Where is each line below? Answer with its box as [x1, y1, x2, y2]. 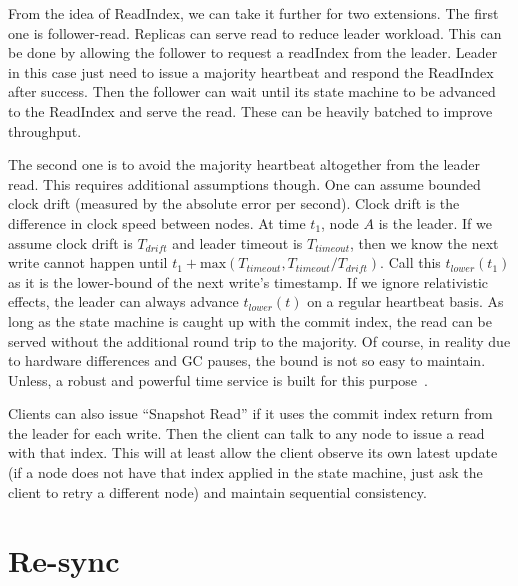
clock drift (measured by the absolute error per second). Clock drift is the [8, 193, 460, 214]
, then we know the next [349, 232, 499, 253]
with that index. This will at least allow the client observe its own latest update [8, 442, 498, 463]
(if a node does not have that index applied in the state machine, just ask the [8, 462, 483, 483]
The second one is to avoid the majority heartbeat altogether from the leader [8, 154, 481, 175]
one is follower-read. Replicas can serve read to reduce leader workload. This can [8, 22, 502, 43]
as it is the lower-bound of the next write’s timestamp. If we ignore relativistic [8, 271, 489, 292]
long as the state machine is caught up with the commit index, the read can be [8, 310, 493, 331]
